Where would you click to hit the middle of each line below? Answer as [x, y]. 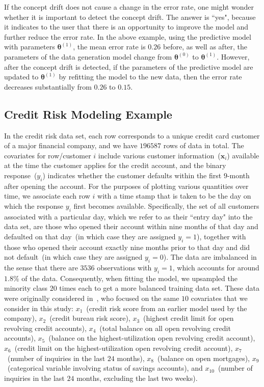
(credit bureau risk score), [90, 318]
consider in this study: [39, 308]
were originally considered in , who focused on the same [92, 298]
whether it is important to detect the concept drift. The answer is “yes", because [130, 17]
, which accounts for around [216, 268]
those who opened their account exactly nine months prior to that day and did [127, 247]
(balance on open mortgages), [204, 358]
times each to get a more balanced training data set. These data [159, 288]
